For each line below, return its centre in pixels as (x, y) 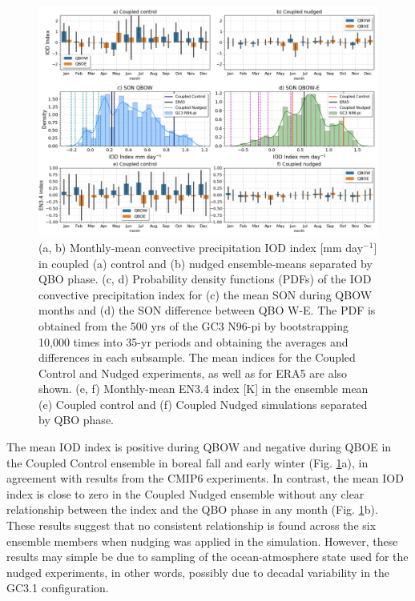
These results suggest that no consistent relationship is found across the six (191, 525)
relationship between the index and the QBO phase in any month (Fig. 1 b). (192, 509)
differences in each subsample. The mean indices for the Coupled (197, 357)
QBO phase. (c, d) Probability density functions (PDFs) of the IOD (205, 279)
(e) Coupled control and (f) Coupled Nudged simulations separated (203, 404)
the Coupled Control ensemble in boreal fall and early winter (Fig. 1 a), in (187, 462)
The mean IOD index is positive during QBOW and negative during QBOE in (199, 447)
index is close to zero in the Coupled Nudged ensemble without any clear (185, 493)
